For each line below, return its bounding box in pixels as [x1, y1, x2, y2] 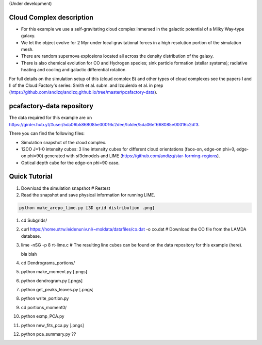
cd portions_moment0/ [21, 304, 67, 310]
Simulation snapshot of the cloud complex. [21, 139, 107, 145]
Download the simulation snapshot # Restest [21, 185, 110, 191]
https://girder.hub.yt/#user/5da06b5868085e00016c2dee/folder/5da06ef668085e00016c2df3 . [9, 121, 200, 127]
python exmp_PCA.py [21, 313, 65, 319]
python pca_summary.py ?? [21, 331, 76, 337]
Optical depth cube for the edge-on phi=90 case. [21, 160, 120, 165]
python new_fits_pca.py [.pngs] [21, 322, 84, 328]
